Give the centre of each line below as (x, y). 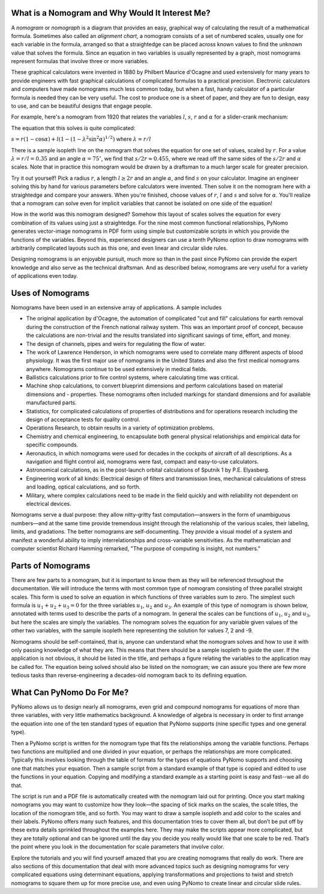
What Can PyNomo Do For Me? (70, 692)
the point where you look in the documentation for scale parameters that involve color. (118, 847)
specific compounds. (52, 445)
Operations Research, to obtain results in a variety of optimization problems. (120, 428)
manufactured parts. (51, 402)
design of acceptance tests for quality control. (83, 420)
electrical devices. (49, 504)
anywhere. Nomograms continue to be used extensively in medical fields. (117, 369)
